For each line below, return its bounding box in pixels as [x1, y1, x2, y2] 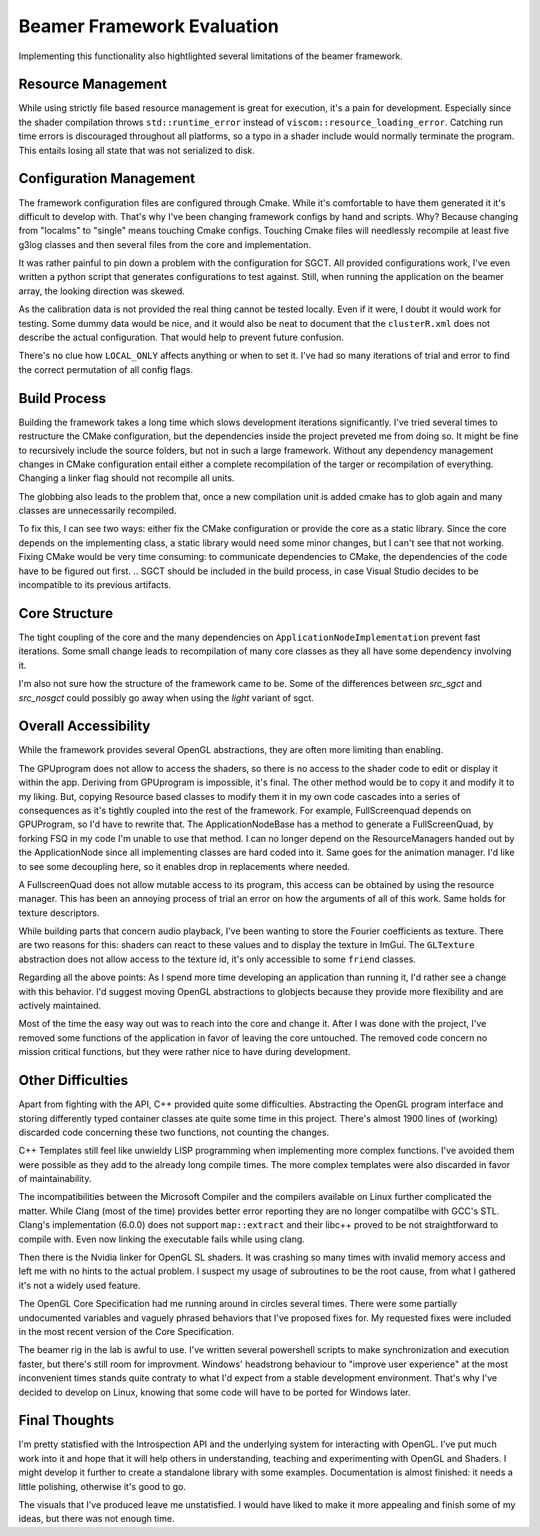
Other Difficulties [18, 1072, 129, 1089]
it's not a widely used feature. [18, 1279, 141, 1291]
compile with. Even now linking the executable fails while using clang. [18, 1233, 305, 1245]
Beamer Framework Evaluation [18, 15, 279, 37]
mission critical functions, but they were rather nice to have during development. [18, 1046, 351, 1058]
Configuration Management [18, 170, 196, 187]
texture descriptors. [18, 906, 100, 919]
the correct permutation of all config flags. [18, 363, 194, 375]
